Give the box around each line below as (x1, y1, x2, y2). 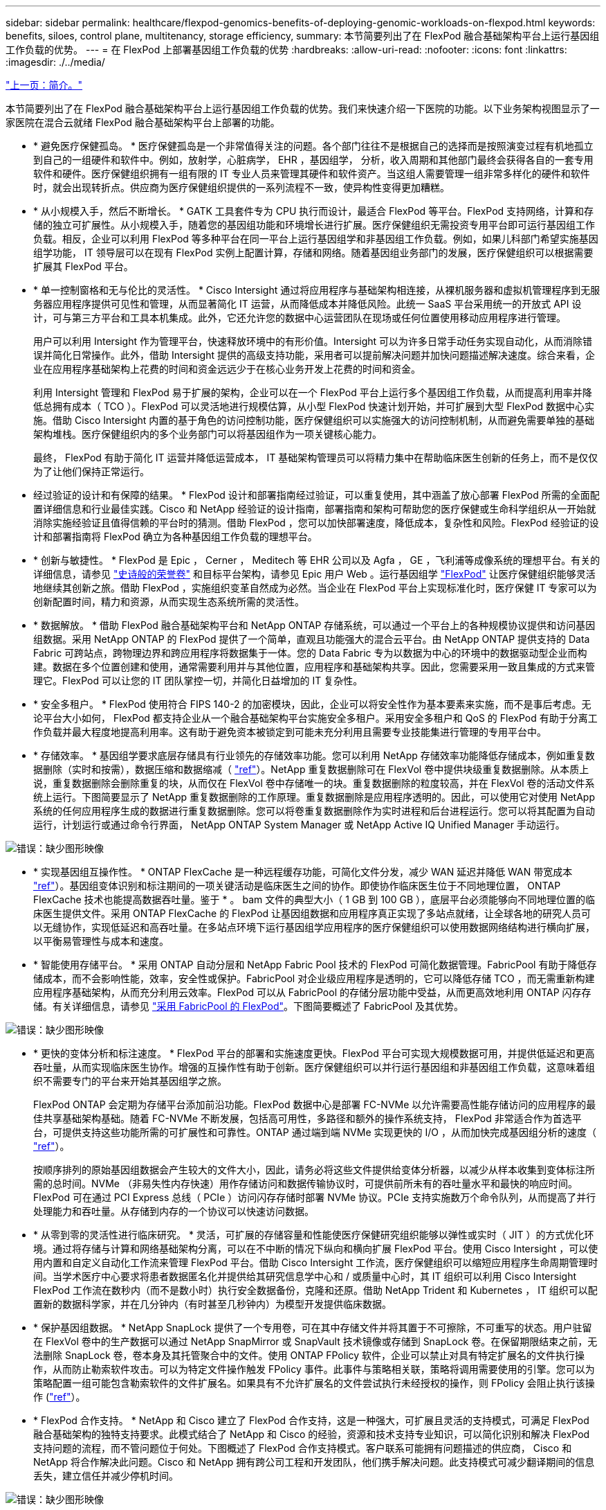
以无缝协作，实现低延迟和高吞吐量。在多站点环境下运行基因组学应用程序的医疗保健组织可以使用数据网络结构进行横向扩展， (33, 921, 595, 933)
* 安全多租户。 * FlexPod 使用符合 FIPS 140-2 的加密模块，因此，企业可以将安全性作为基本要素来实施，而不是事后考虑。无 (33, 698, 591, 710)
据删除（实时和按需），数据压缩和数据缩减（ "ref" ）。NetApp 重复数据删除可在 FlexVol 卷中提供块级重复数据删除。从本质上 (33, 763, 589, 775)
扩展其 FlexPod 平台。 (33, 260, 134, 272)
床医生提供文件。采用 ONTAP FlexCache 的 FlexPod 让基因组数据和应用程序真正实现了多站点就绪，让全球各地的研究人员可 (33, 907, 591, 919)
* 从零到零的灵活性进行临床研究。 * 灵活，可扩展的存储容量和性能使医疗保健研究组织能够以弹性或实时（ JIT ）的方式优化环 (33, 1229, 594, 1241)
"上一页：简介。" (6, 79, 83, 91)
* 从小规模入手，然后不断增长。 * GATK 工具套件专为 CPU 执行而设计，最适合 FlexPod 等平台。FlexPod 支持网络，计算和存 (33, 205, 594, 217)
